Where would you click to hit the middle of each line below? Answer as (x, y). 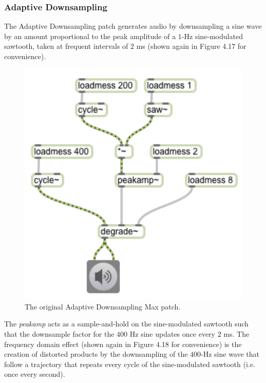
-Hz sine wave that (230, 354)
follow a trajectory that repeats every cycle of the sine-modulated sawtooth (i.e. (130, 364)
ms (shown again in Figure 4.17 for (191, 46)
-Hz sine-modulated (212, 36)
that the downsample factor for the (59, 334)
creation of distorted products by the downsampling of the (96, 354)
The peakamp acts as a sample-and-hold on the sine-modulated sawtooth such (126, 324)
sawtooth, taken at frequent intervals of (66, 46)
